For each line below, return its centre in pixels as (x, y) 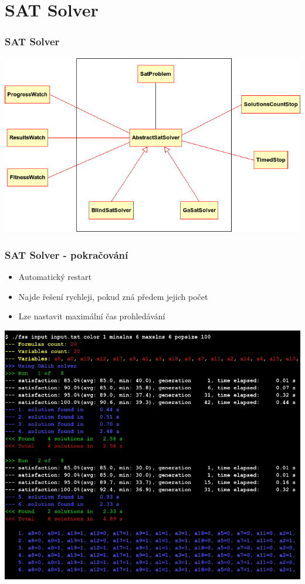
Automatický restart (55, 277)
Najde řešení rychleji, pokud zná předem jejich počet (113, 296)
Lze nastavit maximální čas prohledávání (92, 316)
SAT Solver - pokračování (67, 254)
